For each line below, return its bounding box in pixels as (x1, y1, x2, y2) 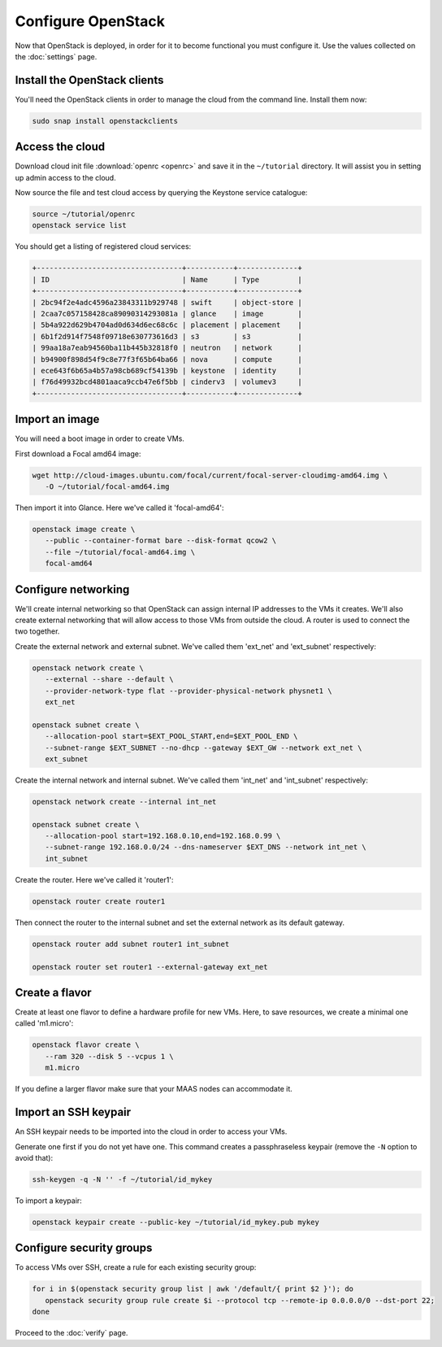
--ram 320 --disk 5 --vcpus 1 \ (45, 1052, 174, 1061)
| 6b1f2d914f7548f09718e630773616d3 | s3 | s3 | (32, 332, 302, 341)
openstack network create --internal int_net (32, 797, 217, 806)
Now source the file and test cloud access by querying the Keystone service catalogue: (15, 188, 308, 198)
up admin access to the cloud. (15, 172, 117, 182)
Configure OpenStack (15, 12, 166, 30)
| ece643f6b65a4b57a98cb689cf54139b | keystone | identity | (32, 366, 302, 375)
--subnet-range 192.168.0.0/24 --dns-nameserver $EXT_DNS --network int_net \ (45, 843, 367, 852)
